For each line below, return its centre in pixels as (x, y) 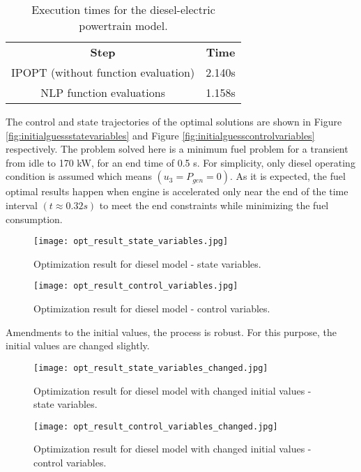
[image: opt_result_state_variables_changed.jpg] (151, 368)
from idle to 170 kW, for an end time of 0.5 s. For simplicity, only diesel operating (180, 162)
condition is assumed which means (79, 176)
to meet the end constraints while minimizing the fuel (214, 205)
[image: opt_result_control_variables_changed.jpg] (156, 426)
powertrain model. (123, 25)
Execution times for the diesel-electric (123, 9)
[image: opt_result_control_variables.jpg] (136, 286)
